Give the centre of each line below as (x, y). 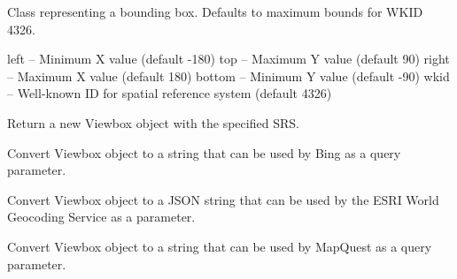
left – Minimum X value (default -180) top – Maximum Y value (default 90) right (228, 59)
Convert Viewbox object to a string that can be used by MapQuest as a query (220, 246)
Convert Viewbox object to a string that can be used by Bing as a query (204, 152)
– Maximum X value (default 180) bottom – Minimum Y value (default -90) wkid (228, 75)
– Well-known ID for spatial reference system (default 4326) (170, 93)
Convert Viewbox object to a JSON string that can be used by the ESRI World (223, 199)
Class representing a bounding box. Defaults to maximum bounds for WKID (215, 11)
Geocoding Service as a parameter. (101, 217)
